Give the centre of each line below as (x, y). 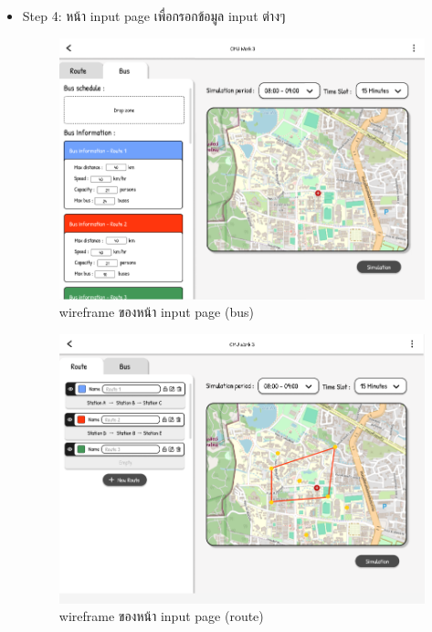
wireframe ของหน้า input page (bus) (156, 312)
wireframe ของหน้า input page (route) (161, 616)
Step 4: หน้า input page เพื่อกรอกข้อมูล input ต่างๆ (154, 16)
